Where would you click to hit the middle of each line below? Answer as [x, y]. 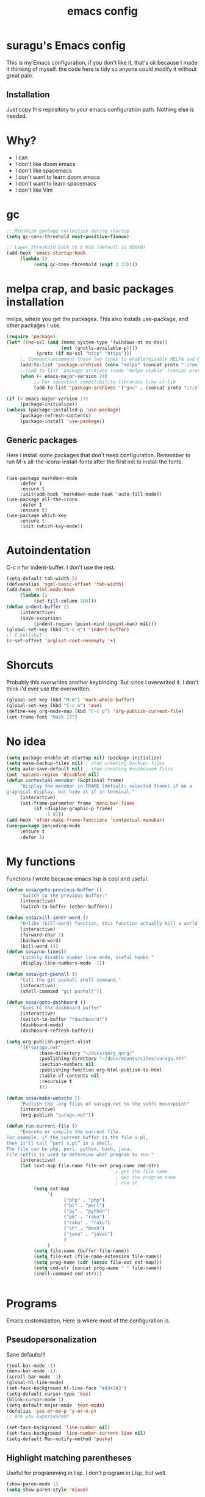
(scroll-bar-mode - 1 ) [34, 1377]
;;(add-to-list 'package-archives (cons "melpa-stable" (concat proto [111, 371]
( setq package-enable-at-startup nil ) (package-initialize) [85, 758]
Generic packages [42, 440]
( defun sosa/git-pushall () [42, 974]
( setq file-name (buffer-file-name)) [81, 1251]
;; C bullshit [24, 635]
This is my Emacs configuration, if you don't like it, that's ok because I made [102, 62]
